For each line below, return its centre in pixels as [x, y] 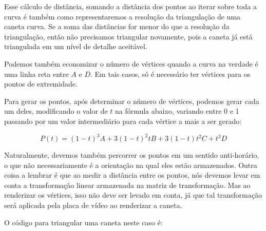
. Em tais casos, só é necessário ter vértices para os [170, 73]
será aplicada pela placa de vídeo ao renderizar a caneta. [93, 205]
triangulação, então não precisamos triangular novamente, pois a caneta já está [128, 36]
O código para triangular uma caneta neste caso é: [83, 222]
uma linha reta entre [36, 73]
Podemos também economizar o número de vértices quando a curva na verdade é [131, 63]
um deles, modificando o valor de [56, 111]
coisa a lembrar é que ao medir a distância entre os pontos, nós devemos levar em [132, 175]
